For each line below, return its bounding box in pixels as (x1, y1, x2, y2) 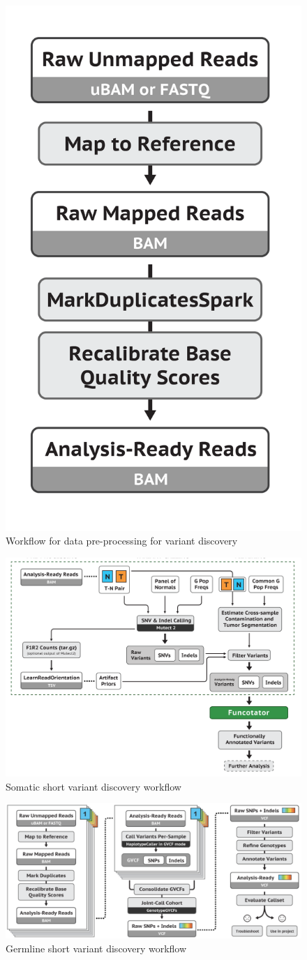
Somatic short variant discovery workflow (6, 779, 181, 793)
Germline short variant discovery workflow (6, 940, 187, 955)
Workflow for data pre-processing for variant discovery (6, 533, 238, 548)
